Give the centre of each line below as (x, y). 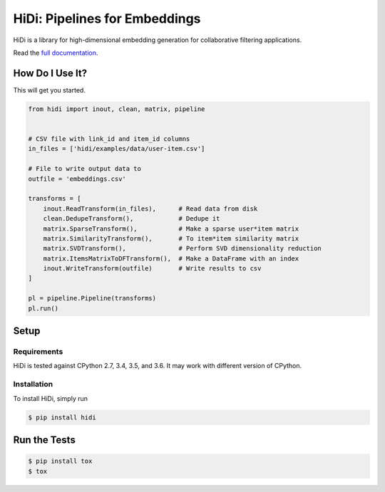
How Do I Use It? (50, 73)
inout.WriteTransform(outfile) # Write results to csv (152, 268)
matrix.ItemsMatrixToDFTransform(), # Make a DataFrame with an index (171, 258)
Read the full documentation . (56, 53)
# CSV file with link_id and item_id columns (109, 139)
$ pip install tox (60, 461)
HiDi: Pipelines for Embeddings (107, 19)
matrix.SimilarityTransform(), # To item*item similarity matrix (171, 238)
